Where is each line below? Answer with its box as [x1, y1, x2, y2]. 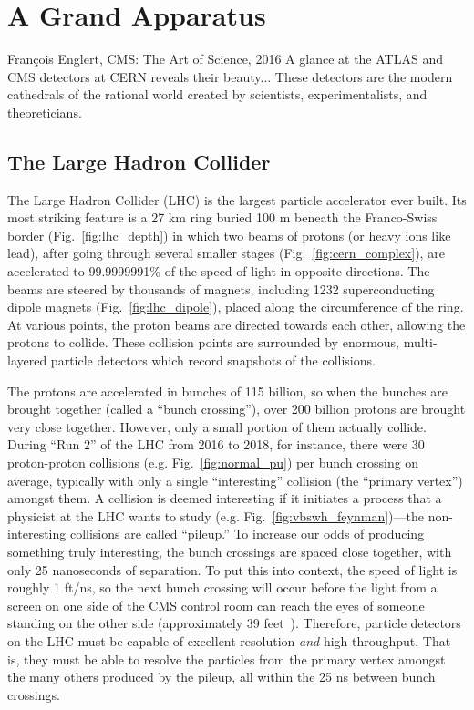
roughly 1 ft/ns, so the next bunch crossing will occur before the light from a [7, 578, 438, 597]
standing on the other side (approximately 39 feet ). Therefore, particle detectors [7, 613, 461, 633]
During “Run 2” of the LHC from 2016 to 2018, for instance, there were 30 [7, 435, 425, 454]
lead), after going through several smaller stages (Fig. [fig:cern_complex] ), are [7, 243, 445, 262]
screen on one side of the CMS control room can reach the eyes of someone [7, 595, 425, 614]
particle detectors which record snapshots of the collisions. [50, 351, 376, 370]
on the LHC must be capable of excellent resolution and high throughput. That [7, 631, 451, 650]
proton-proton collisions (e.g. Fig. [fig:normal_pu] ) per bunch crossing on [7, 453, 419, 472]
